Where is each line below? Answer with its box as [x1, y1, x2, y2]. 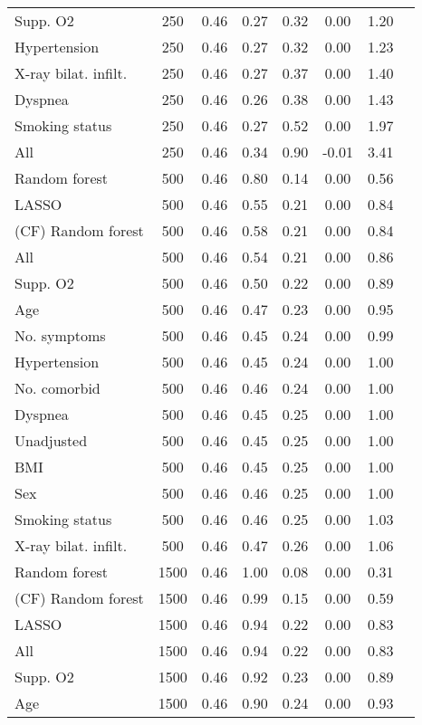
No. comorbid [14, 377, 101, 398]
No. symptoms [14, 325, 106, 346]
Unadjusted [14, 430, 88, 451]
